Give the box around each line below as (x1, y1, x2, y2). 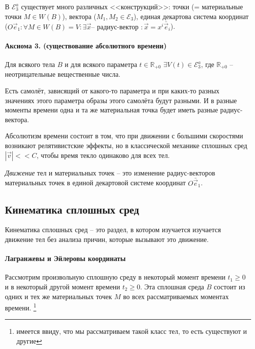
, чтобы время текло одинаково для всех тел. (36, 150, 170, 160)
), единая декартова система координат (133, 11, 249, 21)
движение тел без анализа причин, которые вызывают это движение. (5, 234, 209, 244)
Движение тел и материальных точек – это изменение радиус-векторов (5, 167, 215, 177)
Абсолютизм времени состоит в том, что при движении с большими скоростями (5, 131, 243, 141)
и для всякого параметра (64, 59, 137, 69)
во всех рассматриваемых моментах (123, 291, 229, 301)
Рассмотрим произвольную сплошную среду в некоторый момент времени (5, 272, 226, 282)
